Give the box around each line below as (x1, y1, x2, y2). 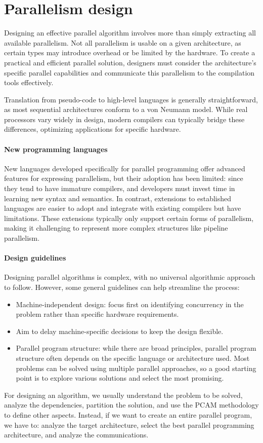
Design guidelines (4, 252, 66, 263)
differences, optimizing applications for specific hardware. (4, 124, 181, 134)
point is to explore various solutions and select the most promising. (16, 373, 224, 383)
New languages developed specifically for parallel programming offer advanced (4, 163, 245, 173)
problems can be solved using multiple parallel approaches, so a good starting (16, 362, 256, 373)
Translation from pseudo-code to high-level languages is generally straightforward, (4, 94, 258, 104)
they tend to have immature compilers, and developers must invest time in (4, 183, 235, 194)
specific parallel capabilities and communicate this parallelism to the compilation (4, 67, 255, 78)
